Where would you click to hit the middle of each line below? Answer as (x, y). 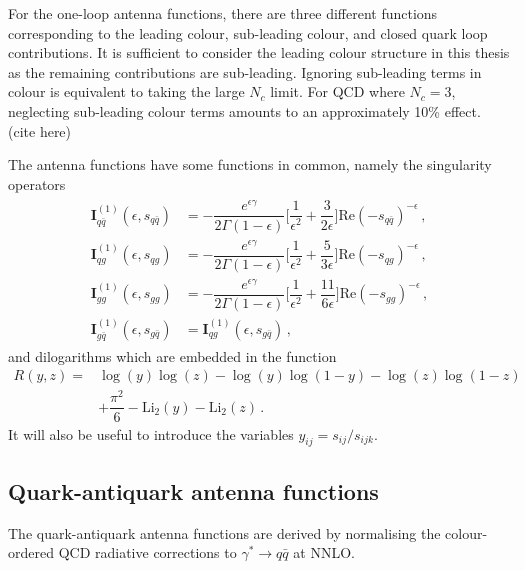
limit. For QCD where (337, 91)
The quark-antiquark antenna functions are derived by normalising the (224, 532)
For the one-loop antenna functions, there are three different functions (223, 13)
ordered (31, 552)
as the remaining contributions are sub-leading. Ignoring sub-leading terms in (245, 71)
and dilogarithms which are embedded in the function (172, 355)
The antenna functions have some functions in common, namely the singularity (250, 164)
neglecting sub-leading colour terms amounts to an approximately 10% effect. (244, 110)
